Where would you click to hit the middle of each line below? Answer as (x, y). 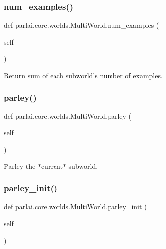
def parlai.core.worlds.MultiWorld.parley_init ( (76, 207)
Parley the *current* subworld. (51, 166)
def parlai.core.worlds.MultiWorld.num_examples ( (82, 25)
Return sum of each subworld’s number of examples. (83, 75)
